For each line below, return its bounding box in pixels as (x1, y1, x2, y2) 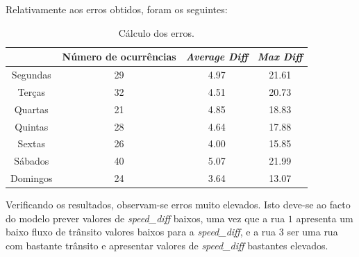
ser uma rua (287, 224, 338, 239)
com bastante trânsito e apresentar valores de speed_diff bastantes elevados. (6, 238, 328, 252)
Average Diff (185, 49, 248, 64)
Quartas (14, 101, 49, 116)
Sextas (17, 136, 45, 151)
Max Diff (257, 49, 303, 64)
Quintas (15, 119, 49, 133)
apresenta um (296, 210, 353, 225)
